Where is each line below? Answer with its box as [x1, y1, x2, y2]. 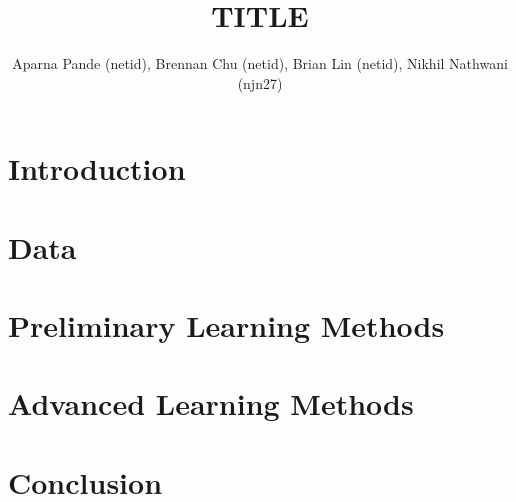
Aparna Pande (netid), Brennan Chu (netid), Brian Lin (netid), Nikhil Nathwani [12, 53, 508, 74]
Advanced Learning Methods [8, 383, 414, 424]
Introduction [8, 148, 186, 189]
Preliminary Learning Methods [8, 305, 445, 346]
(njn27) [237, 72, 283, 93]
